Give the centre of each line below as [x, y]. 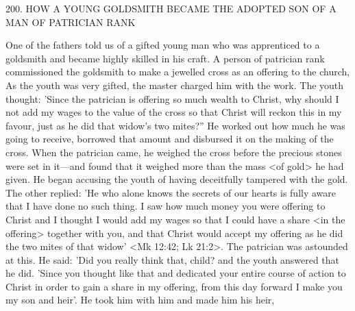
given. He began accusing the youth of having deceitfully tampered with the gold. [177, 179]
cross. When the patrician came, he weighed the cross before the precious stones [174, 152]
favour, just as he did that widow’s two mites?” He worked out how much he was [175, 125]
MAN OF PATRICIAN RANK [71, 22]
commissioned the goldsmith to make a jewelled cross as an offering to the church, [178, 72]
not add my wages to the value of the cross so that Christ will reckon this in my [174, 112]
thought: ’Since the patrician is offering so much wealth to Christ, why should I [172, 98]
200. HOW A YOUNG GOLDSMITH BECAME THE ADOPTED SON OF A [171, 8]
